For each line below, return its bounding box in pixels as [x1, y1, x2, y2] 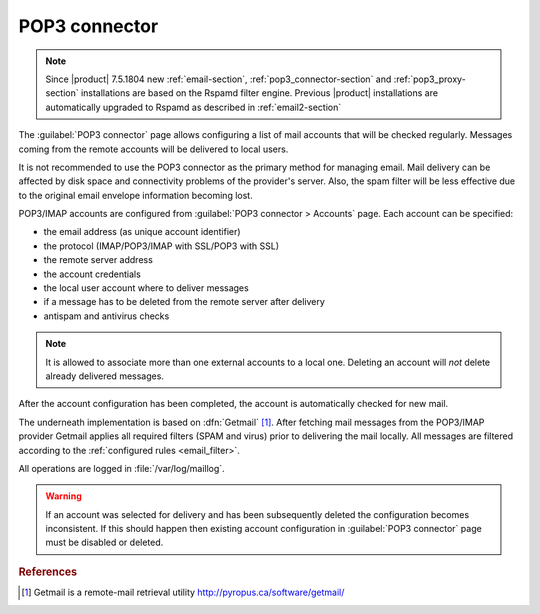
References [18, 565, 78, 579]
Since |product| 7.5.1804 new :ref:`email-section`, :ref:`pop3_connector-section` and [45, 73, 392, 85]
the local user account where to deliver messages [43, 282, 249, 294]
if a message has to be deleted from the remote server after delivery [43, 296, 325, 308]
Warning [45, 490, 82, 502]
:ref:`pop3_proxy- [393, 73, 467, 85]
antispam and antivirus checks [43, 310, 170, 322]
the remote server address [43, 254, 154, 266]
